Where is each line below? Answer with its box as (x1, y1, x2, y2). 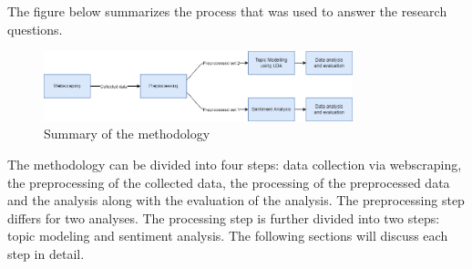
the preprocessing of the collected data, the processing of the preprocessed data (7, 172, 450, 191)
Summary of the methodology (44, 124, 210, 143)
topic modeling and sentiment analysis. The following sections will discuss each (7, 226, 448, 245)
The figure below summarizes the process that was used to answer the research (7, 2, 447, 20)
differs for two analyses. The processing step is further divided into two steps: (7, 208, 440, 227)
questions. (7, 19, 63, 38)
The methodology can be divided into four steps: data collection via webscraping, (7, 155, 462, 174)
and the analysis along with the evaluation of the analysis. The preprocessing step (7, 191, 465, 210)
